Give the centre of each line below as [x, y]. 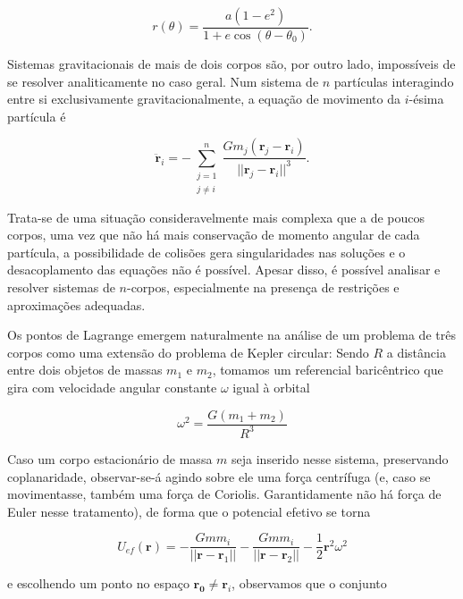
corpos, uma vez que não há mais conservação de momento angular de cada [214, 235]
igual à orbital [271, 387]
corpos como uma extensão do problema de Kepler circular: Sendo [188, 352]
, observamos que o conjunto [309, 583]
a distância [416, 352]
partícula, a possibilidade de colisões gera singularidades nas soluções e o [206, 252]
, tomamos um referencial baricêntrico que [328, 370]
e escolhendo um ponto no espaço [98, 583]
